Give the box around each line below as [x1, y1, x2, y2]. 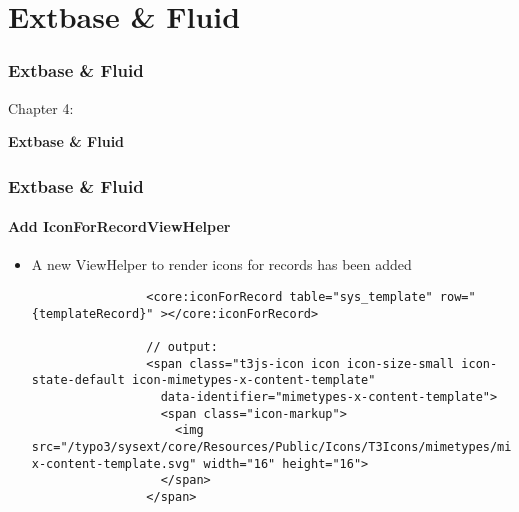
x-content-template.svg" [31, 456, 197, 471]
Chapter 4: [8, 97, 74, 118]
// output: [146, 339, 218, 354]
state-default [31, 373, 125, 388]
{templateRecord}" [31, 306, 154, 321]
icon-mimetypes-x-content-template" [132, 373, 376, 388]
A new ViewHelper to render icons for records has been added [31, 254, 412, 275]
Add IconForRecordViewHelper [8, 216, 231, 237]
